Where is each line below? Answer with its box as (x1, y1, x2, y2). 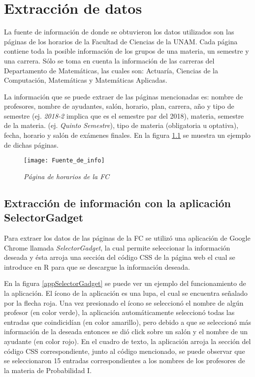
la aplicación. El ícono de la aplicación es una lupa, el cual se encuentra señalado (4, 288, 248, 298)
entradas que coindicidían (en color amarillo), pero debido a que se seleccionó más (4, 316, 252, 327)
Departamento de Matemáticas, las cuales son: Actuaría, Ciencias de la (4, 65, 218, 75)
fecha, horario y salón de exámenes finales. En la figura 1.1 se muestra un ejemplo (4, 130, 251, 140)
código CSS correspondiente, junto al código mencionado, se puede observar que (4, 346, 245, 356)
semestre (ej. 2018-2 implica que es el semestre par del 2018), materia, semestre (4, 110, 244, 121)
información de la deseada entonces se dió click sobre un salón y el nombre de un (4, 326, 248, 337)
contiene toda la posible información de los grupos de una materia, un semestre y (4, 46, 249, 56)
